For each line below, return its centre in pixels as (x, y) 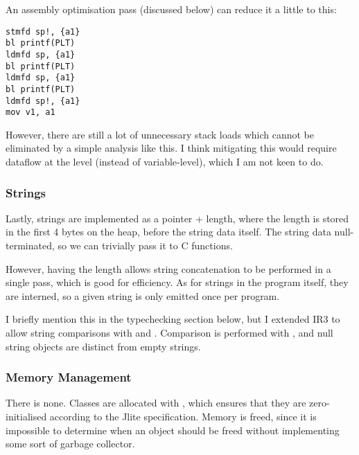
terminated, (30, 246)
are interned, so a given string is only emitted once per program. (143, 295)
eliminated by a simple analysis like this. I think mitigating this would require (171, 148)
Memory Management (69, 377)
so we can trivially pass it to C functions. (145, 246)
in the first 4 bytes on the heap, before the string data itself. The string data (168, 232)
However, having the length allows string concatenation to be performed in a (168, 268)
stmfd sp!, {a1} (43, 32)
